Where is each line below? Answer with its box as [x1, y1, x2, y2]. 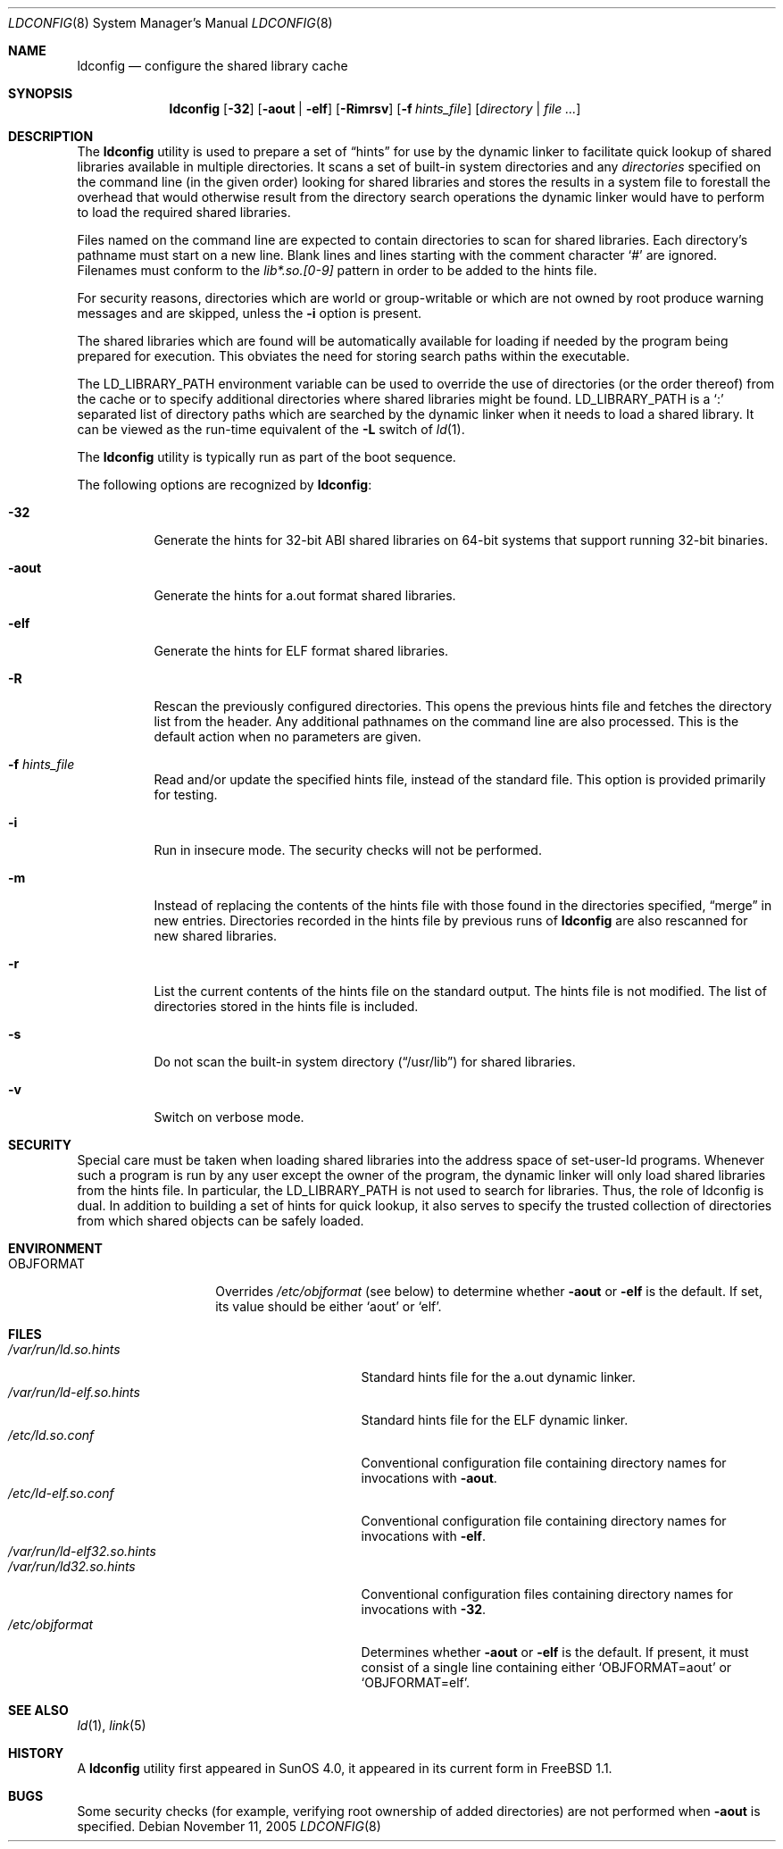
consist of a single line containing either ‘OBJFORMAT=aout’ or [361, 1660, 732, 1675]
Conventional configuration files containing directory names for [361, 1586, 734, 1602]
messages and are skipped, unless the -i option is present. [77, 305, 422, 321]
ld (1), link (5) [77, 1718, 146, 1733]
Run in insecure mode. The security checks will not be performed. [154, 842, 542, 858]
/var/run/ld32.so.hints [8, 1559, 136, 1574]
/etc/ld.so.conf [8, 1427, 95, 1443]
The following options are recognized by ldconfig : [77, 477, 372, 492]
